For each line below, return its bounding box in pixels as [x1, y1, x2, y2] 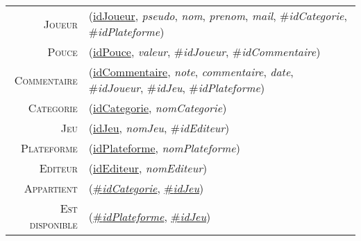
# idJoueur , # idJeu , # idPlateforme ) [88, 80, 265, 96]
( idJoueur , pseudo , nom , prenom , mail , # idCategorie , [88, 8, 347, 24]
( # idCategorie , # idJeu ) [88, 180, 204, 196]
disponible [29, 216, 78, 232]
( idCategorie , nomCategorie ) [88, 100, 227, 116]
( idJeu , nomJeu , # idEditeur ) [88, 120, 230, 136]
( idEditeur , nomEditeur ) [88, 160, 208, 176]
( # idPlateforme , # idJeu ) [88, 208, 211, 224]
